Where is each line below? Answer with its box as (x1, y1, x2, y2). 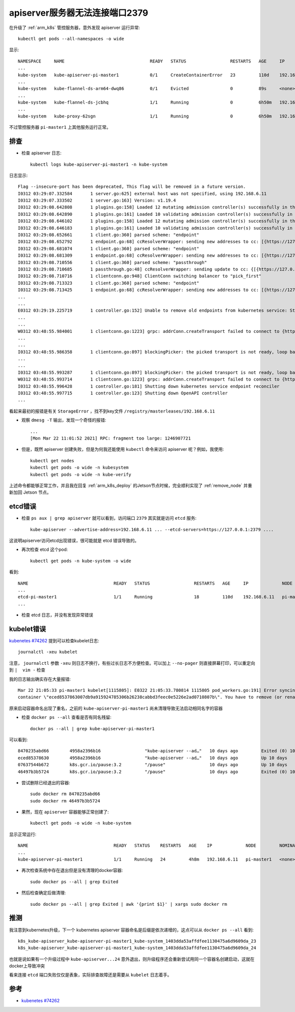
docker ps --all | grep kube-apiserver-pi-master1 (30, 726, 155, 731)
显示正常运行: (9, 831, 37, 837)
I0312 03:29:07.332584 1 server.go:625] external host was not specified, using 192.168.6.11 (18, 191, 267, 196)
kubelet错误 (9, 625, 46, 633)
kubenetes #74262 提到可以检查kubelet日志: (9, 638, 99, 644)
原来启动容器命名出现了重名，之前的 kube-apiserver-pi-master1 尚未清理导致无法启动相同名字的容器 (9, 705, 223, 711)
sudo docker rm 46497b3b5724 (30, 798, 100, 804)
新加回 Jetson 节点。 (9, 489, 52, 495)
